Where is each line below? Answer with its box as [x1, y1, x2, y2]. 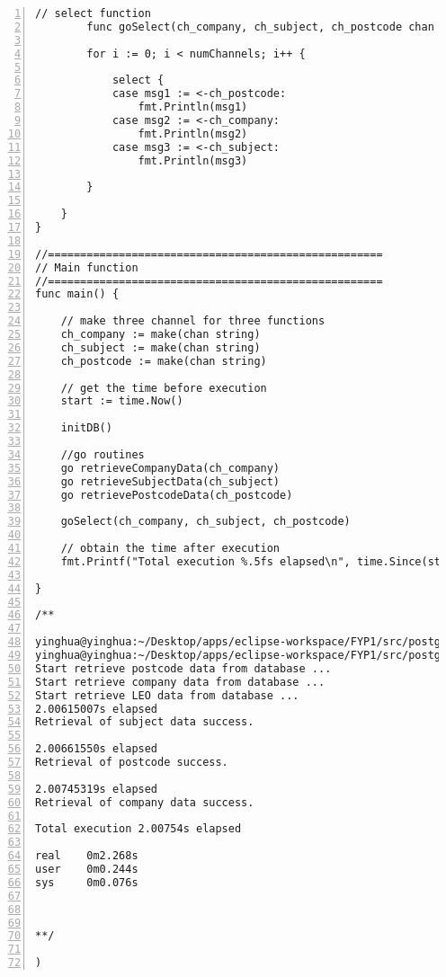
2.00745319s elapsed [35, 782, 158, 795]
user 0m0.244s [35, 863, 138, 875]
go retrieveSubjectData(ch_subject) [60, 475, 281, 488]
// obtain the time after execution [60, 542, 281, 555]
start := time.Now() [60, 395, 183, 408]
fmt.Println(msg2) [138, 127, 248, 140]
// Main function [35, 261, 138, 274]
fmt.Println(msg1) [138, 101, 248, 114]
